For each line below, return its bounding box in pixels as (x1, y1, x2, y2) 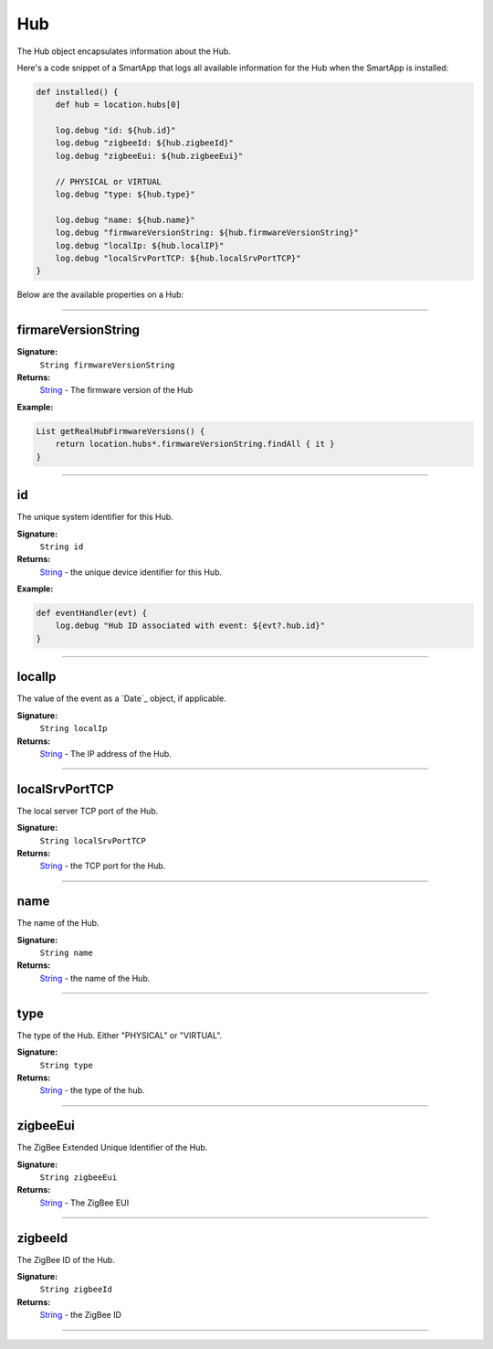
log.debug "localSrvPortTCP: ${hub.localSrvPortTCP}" (55, 253, 301, 263)
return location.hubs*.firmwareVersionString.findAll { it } (55, 439, 335, 450)
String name (39, 948, 93, 959)
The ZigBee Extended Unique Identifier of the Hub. (16, 1142, 208, 1153)
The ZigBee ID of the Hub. (16, 1254, 116, 1265)
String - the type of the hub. (39, 1085, 145, 1096)
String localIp (39, 723, 109, 734)
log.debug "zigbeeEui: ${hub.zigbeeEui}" (55, 151, 244, 161)
